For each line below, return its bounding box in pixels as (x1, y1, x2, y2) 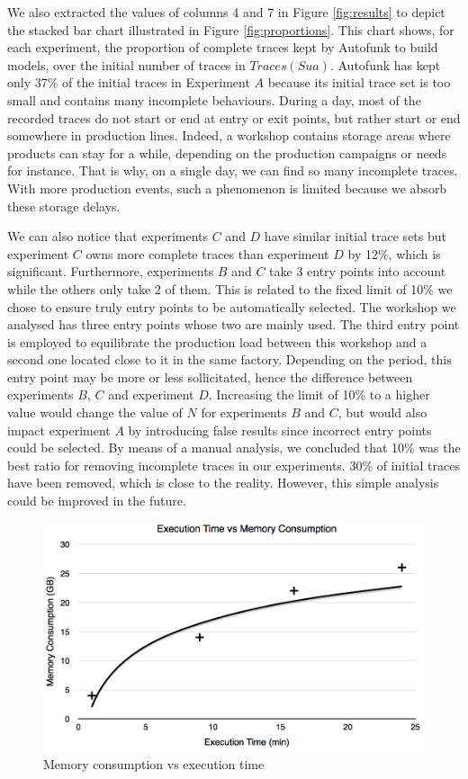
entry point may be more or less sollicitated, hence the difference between (7, 367, 413, 386)
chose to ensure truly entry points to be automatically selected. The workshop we (7, 297, 456, 316)
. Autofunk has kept (329, 55, 441, 74)
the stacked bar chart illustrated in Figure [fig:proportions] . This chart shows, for (7, 20, 454, 39)
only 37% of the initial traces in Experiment (7, 73, 250, 92)
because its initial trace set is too (267, 73, 451, 92)
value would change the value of (7, 403, 183, 422)
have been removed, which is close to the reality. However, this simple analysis (7, 473, 439, 492)
